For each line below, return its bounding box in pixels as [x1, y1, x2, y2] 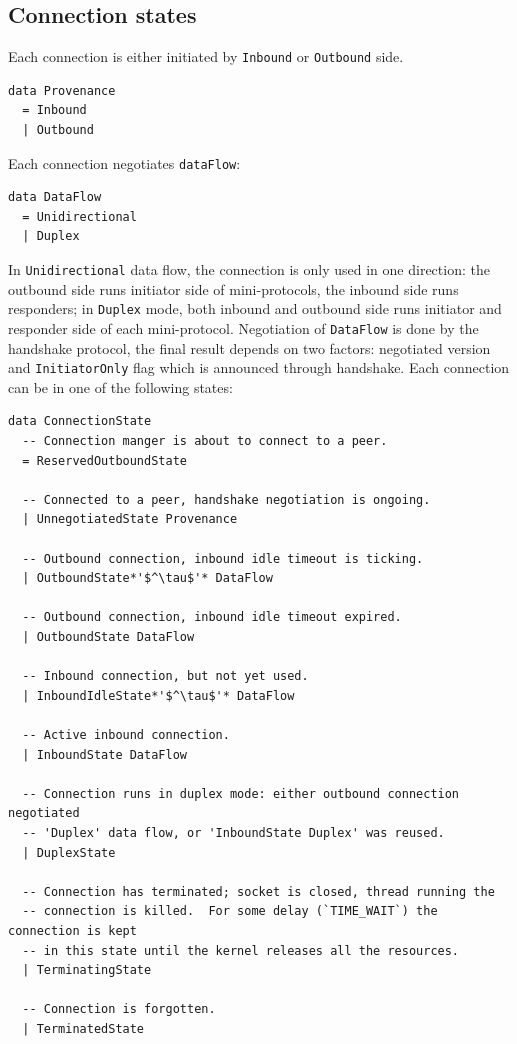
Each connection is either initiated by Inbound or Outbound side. [8, 46, 404, 67]
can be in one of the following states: [8, 376, 233, 397]
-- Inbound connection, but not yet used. [22, 669, 309, 684]
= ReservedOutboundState [22, 453, 187, 468]
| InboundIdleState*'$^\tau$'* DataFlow [22, 688, 295, 703]
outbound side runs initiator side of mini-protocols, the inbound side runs [8, 278, 459, 299]
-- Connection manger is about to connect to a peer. [22, 434, 388, 449]
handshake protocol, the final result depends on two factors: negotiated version [8, 337, 491, 358]
